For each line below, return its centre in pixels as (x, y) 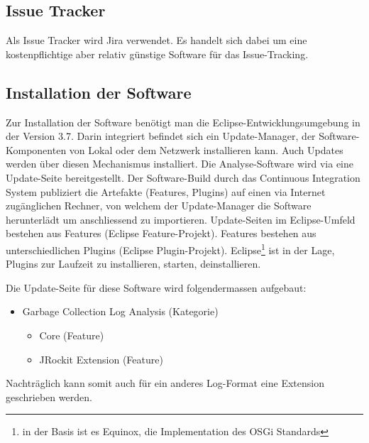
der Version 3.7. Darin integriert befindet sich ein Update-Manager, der (161, 136)
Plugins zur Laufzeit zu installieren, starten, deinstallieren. (133, 264)
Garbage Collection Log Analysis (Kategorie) (120, 311)
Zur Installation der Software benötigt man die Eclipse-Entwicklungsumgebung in (183, 122)
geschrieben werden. (49, 396)
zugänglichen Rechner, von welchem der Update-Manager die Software (159, 206)
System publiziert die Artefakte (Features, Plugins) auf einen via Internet (166, 191)
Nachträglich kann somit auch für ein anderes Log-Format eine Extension (165, 383)
